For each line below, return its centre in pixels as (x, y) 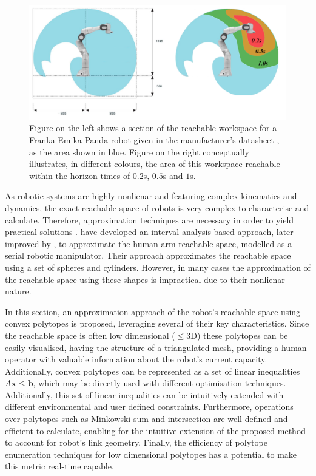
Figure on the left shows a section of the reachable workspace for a (153, 128)
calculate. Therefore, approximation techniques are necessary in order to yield (150, 219)
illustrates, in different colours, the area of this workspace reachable (155, 164)
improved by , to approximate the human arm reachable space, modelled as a (149, 243)
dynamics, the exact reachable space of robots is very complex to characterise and (157, 207)
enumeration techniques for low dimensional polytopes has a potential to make (151, 454)
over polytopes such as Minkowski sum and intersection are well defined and (146, 419)
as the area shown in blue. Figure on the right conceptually (139, 151)
